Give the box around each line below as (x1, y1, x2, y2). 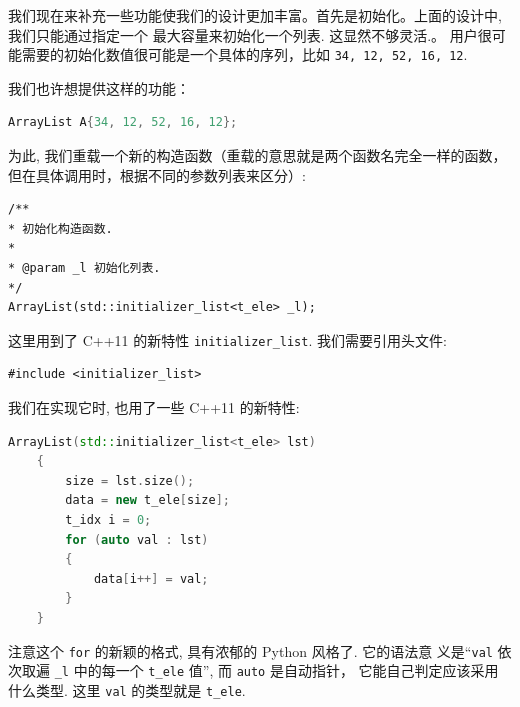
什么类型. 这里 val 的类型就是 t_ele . (8, 679, 246, 700)
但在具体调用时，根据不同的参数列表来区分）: (8, 164, 306, 185)
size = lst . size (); (65, 473, 195, 488)
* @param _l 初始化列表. (8, 261, 161, 275)
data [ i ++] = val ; (93, 571, 209, 586)
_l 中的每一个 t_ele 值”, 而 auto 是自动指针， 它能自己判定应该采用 (54, 660, 499, 681)
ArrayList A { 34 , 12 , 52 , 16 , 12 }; (8, 115, 238, 130)
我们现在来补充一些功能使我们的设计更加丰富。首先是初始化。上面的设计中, (8, 5, 502, 25)
